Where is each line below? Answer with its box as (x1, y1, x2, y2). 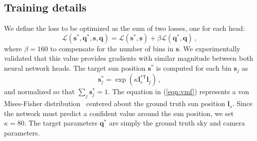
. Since (232, 98, 253, 109)
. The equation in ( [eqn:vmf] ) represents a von (108, 86, 249, 97)
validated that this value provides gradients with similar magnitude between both (4, 53, 254, 63)
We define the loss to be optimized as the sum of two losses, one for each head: (4, 23, 245, 33)
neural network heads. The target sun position (4, 62, 146, 73)
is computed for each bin (156, 62, 232, 73)
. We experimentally (179, 43, 241, 53)
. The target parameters (24, 118, 98, 128)
